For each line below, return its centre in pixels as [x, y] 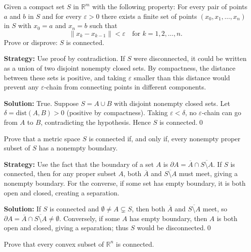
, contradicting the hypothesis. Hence [96, 122]
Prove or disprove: [31, 42]
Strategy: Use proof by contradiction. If [65, 58]
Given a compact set [34, 6]
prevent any [21, 87]
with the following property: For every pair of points [170, 6]
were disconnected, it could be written [190, 58]
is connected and [74, 209]
